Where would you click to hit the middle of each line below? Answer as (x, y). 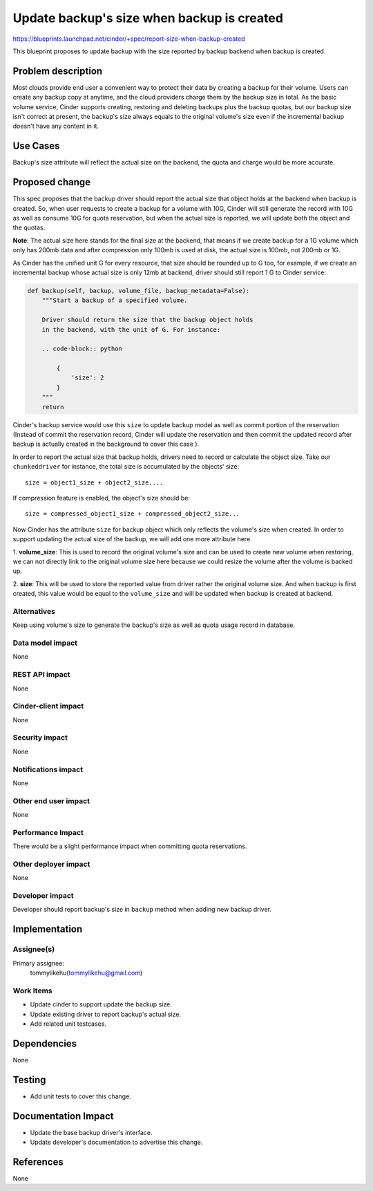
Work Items (32, 991)
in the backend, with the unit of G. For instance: (131, 329)
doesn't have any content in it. (56, 126)
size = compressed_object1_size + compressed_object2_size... (133, 514)
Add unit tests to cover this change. (80, 1096)
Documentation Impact (63, 1116)
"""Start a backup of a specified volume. (115, 300)
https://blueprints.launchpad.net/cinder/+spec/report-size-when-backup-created (129, 39)
